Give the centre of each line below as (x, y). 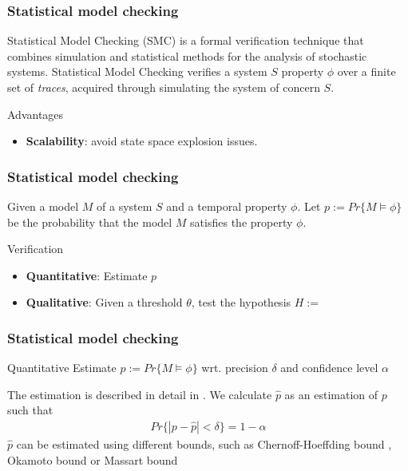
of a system (125, 206)
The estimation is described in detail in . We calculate (140, 394)
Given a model (43, 206)
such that (30, 410)
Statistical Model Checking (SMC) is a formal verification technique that (186, 40)
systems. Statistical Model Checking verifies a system (137, 71)
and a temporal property (227, 206)
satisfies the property (242, 222)
